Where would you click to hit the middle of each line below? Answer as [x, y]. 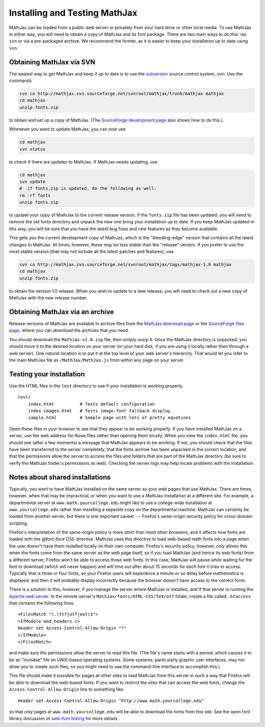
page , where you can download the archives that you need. [69, 330]
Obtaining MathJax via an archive [62, 312]
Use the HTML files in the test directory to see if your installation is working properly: [96, 386]
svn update [32, 181]
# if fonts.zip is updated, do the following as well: [88, 188]
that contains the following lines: [42, 603]
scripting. [19, 523]
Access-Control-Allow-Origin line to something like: [67, 689]
